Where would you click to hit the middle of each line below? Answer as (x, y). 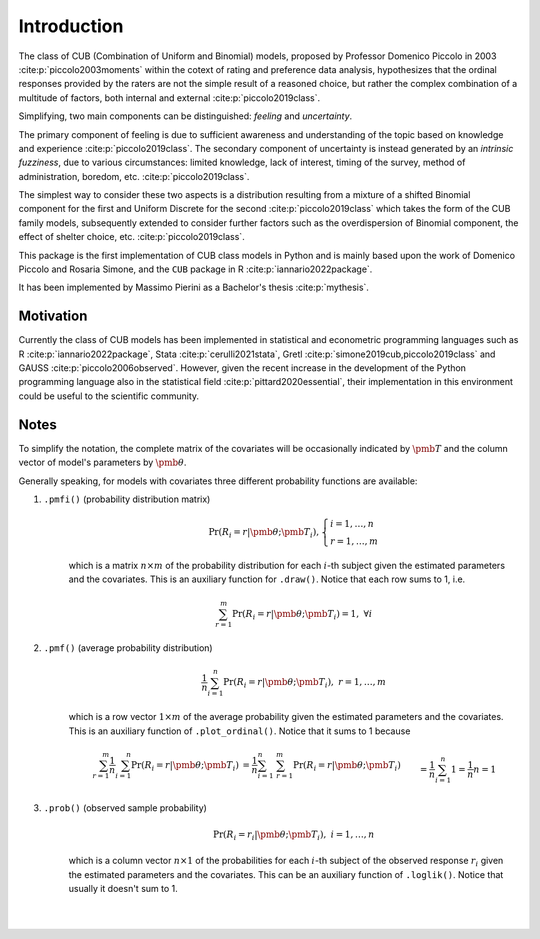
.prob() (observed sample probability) (125, 808)
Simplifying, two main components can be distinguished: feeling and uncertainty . (185, 116)
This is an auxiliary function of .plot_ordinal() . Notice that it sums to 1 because (239, 731)
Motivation (53, 316)
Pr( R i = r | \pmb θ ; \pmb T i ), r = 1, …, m (305, 683)
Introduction (71, 26)
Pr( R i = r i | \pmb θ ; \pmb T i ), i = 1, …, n (294, 835)
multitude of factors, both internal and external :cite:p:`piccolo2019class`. (169, 97)
